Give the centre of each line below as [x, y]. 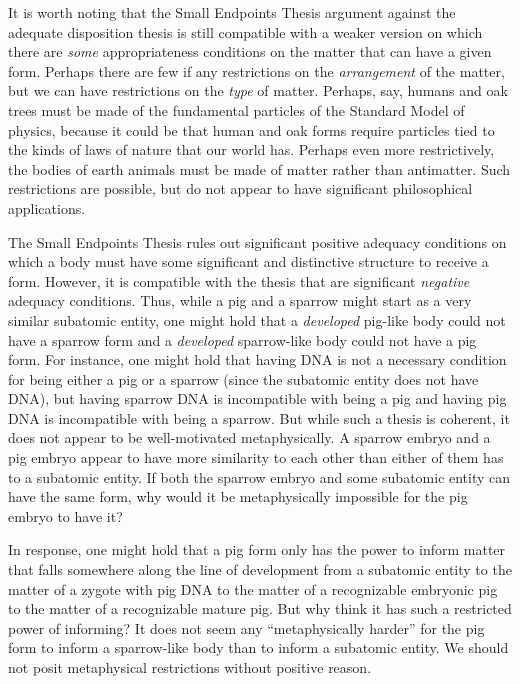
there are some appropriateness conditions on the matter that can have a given [250, 51]
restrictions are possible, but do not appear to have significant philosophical [240, 188]
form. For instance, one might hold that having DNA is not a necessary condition [257, 359]
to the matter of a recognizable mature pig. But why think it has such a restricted [260, 608]
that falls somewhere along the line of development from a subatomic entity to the [260, 569]
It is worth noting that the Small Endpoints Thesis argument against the [232, 12]
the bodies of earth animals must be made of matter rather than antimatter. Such [259, 168]
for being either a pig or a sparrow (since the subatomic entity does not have [243, 378]
